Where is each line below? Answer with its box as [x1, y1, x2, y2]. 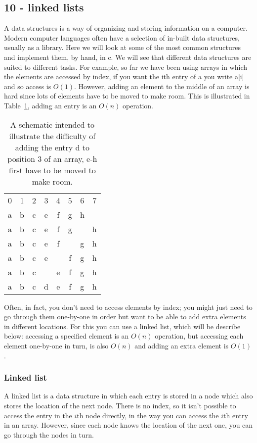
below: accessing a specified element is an [4, 331, 129, 341]
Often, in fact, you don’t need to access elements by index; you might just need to [4, 301, 253, 312]
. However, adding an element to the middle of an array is [74, 81, 250, 91]
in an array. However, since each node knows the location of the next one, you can [4, 420, 253, 430]
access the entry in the [4, 410, 72, 420]
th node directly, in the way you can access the [77, 410, 219, 420]
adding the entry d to [15, 141, 89, 153]
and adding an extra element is [134, 340, 229, 350]
